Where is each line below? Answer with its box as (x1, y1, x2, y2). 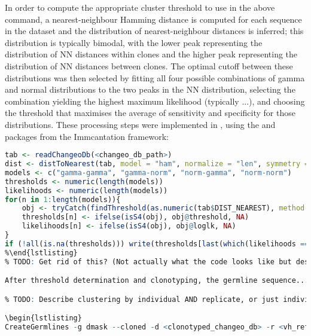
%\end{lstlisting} (5, 248, 78, 257)
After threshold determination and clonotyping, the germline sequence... (5, 276, 309, 285)
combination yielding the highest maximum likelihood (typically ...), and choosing (5, 94, 305, 107)
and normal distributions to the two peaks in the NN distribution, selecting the (5, 83, 295, 96)
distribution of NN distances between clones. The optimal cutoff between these (5, 59, 293, 72)
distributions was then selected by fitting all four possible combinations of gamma (5, 71, 305, 84)
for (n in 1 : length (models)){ (5, 195, 121, 204)
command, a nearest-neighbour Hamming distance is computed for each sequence (5, 13, 302, 25)
